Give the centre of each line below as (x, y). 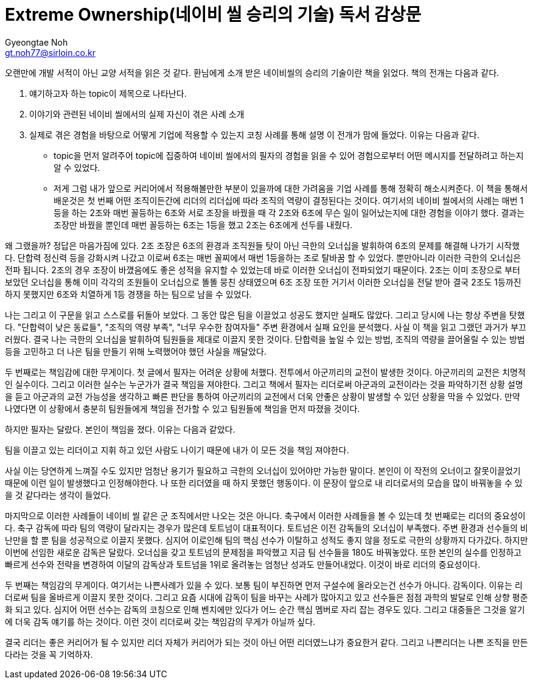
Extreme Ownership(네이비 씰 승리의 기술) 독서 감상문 (213, 15)
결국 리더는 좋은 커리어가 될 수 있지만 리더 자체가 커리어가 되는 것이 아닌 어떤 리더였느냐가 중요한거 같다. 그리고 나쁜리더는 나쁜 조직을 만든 (266, 642)
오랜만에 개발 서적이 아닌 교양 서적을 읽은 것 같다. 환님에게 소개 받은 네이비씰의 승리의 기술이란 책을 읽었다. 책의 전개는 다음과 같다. (252, 72)
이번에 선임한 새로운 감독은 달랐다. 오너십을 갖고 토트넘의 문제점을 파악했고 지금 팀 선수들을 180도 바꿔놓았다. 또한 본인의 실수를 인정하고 (263, 552)
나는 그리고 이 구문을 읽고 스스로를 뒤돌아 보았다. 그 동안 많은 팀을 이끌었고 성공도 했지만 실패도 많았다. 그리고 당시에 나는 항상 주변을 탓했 (265, 315)
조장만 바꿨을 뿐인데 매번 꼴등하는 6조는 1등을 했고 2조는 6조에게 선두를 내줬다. (203, 225)
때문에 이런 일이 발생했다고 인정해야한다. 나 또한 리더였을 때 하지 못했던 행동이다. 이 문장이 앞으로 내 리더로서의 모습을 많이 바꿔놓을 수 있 (264, 483)
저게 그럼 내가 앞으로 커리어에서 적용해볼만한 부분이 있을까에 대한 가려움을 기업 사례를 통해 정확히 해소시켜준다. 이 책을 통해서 (291, 188)
